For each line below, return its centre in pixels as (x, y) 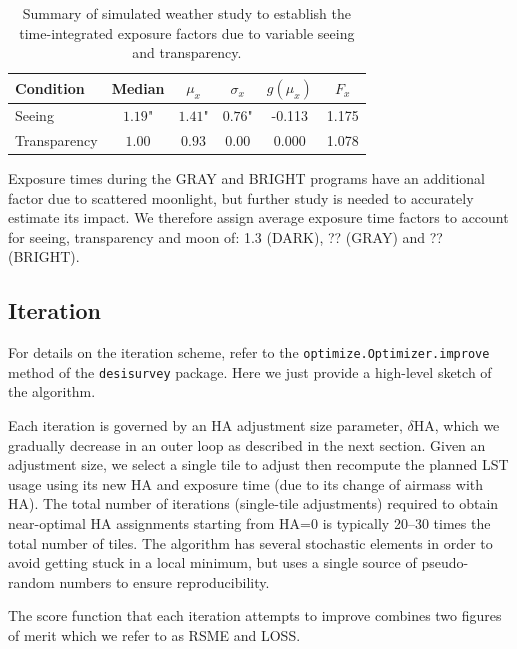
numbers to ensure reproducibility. (164, 581)
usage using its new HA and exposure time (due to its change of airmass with (246, 483)
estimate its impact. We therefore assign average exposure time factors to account (258, 217)
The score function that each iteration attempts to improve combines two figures (255, 615)
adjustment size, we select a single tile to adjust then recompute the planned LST (258, 464)
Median (138, 87)
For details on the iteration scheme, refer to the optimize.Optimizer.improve (249, 352)
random (31, 581)
